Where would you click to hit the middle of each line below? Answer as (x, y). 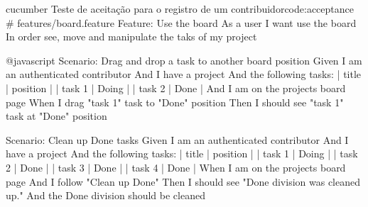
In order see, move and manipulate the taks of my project (131, 37)
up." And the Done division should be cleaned (105, 195)
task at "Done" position (56, 116)
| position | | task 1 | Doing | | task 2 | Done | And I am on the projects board (176, 88)
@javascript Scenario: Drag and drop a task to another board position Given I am (184, 60)
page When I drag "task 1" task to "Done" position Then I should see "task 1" (175, 102)
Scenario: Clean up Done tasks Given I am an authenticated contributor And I (177, 139)
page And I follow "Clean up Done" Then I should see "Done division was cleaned (183, 181)
